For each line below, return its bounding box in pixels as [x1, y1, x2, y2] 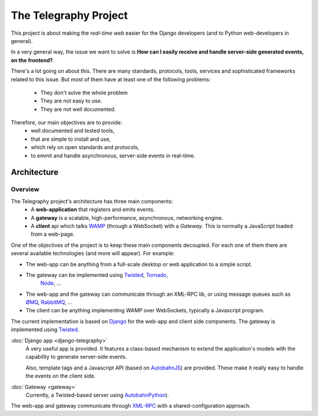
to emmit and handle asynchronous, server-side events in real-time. [31, 152, 196, 159]
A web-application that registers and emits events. [31, 206, 155, 213]
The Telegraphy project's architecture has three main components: [11, 197, 173, 204]
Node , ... [40, 280, 61, 287]
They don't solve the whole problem [40, 89, 128, 96]
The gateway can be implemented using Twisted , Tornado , [25, 271, 168, 278]
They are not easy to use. [40, 97, 102, 104]
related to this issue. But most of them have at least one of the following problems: [11, 75, 211, 82]
